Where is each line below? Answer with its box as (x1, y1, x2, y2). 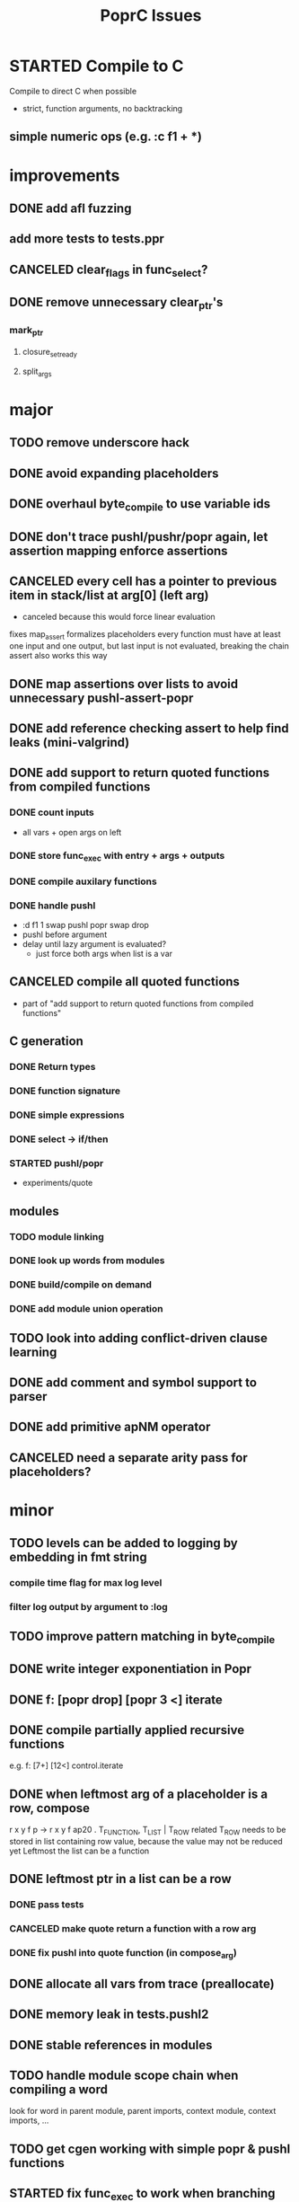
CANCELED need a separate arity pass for (9, 1450, 249, 1465)
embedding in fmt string (9, 1550, 147, 1565)
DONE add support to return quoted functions (9, 765, 270, 781)
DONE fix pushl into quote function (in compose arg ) (9, 1947, 238, 1961)
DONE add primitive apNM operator (9, 1419, 211, 1435)
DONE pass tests (9, 1898, 84, 1911)
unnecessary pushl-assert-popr (9, 690, 194, 705)
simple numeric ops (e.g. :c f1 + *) (9, 129, 202, 145)
